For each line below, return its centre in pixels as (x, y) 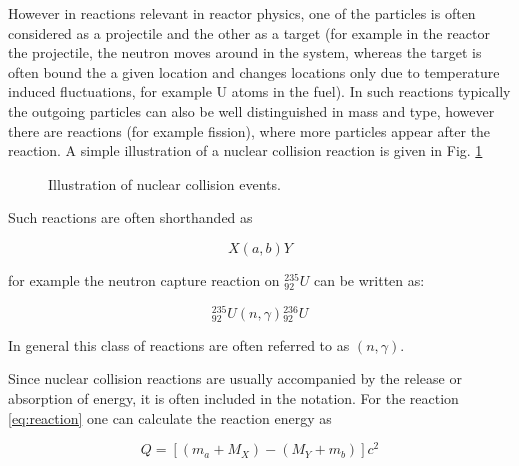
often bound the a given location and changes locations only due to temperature (254, 71)
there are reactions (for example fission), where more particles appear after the (249, 130)
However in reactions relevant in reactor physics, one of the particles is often (242, 13)
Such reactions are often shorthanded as (130, 217)
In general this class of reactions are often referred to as (179, 344)
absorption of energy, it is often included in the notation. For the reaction (233, 397)
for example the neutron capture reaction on (144, 279)
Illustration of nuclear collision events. (164, 183)
